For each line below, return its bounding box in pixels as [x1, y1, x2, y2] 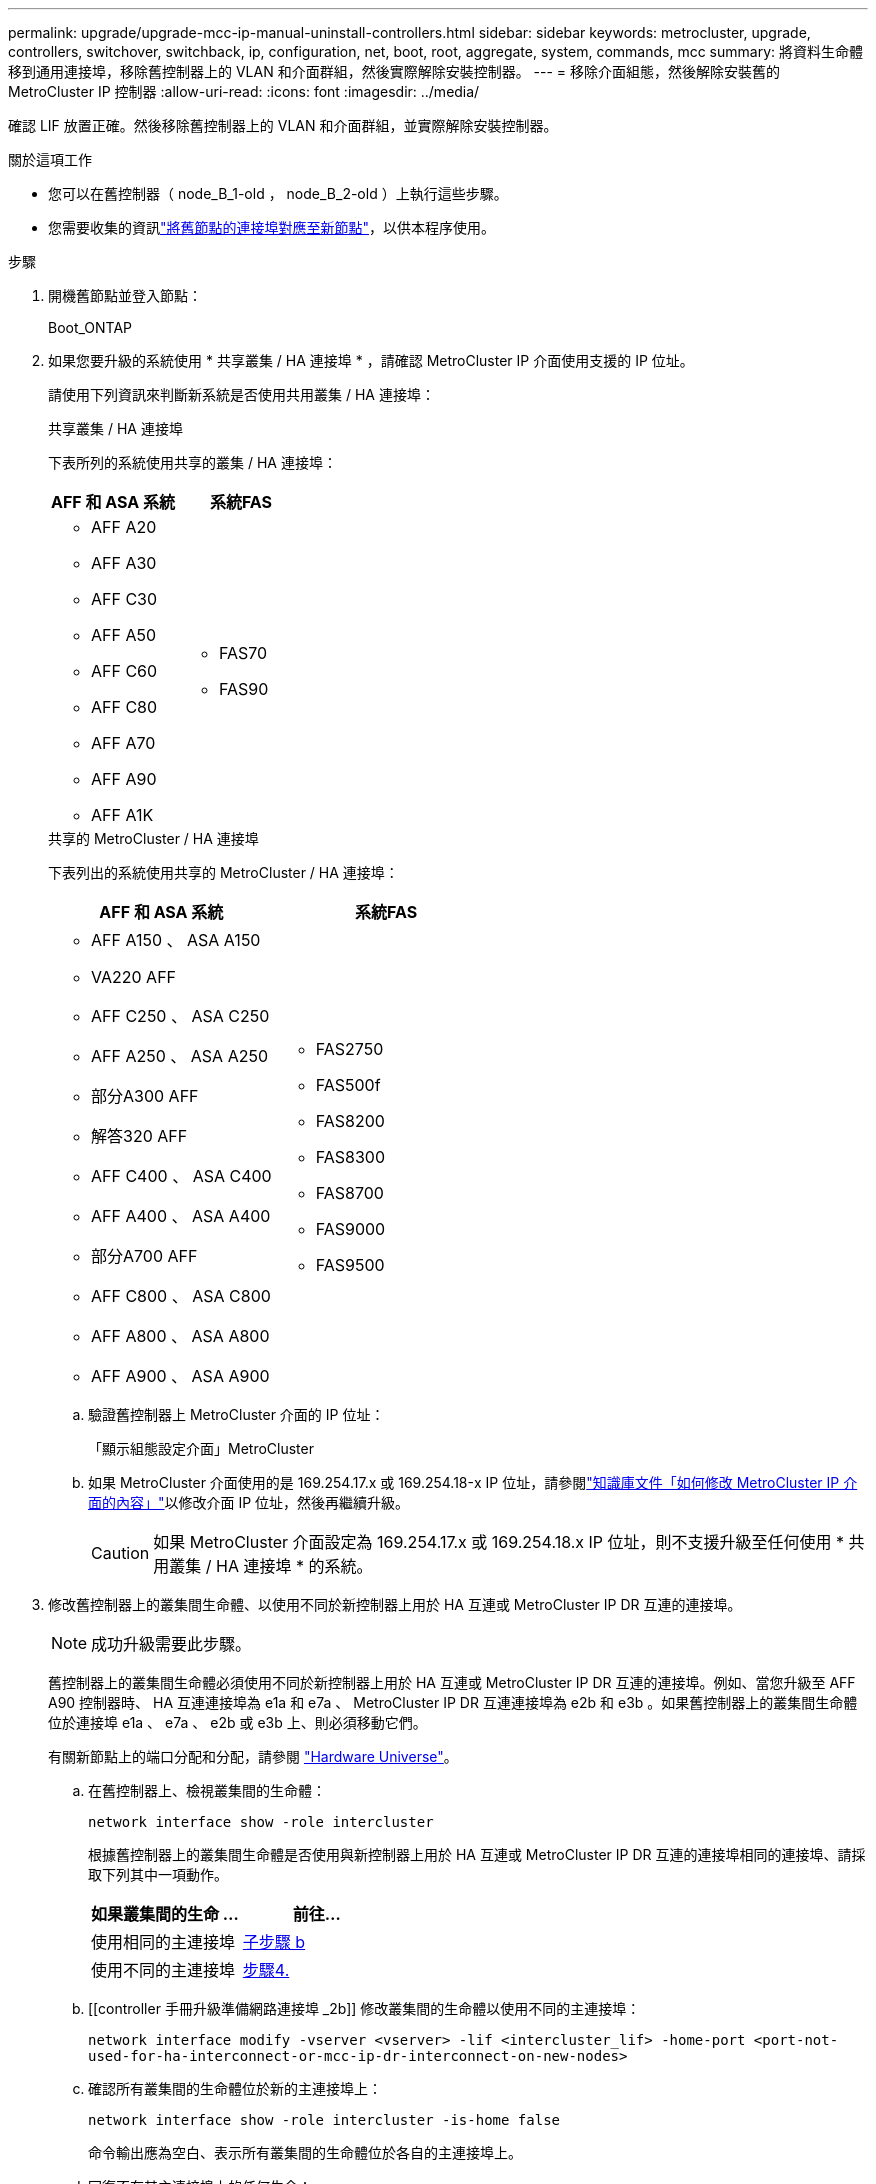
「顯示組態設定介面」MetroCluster [88, 1440, 314, 1457]
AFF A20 [91, 517, 157, 537]
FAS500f [315, 1075, 381, 1095]
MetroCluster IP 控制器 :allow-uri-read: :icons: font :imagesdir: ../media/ [8, 83, 480, 100]
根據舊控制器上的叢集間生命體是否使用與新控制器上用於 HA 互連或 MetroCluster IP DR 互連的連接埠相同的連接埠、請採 [88, 1846, 866, 1863]
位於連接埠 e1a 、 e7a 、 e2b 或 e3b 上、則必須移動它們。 [48, 1714, 427, 1731]
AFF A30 [91, 553, 157, 573]
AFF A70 [91, 733, 156, 753]
